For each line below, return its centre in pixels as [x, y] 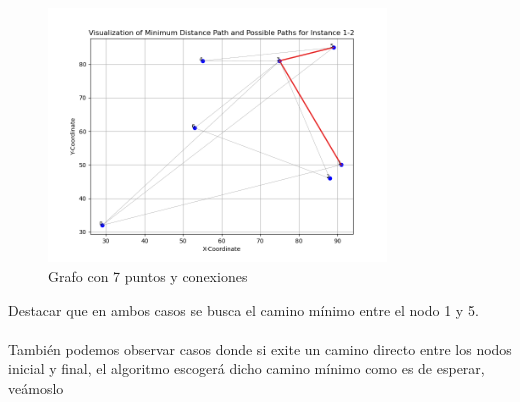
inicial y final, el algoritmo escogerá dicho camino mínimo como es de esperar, [246, 368]
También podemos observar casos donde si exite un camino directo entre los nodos [260, 348]
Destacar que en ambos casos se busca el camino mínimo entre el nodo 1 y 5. [243, 309]
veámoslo [36, 387]
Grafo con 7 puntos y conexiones [148, 275]
